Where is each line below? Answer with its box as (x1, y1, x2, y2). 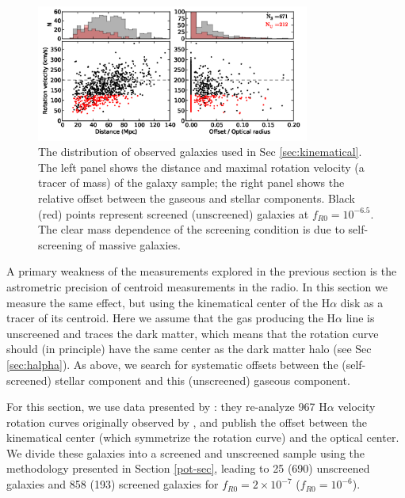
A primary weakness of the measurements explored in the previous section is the (6, 263, 397, 279)
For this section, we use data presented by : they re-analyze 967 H (6, 398, 327, 415)
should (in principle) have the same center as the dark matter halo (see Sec (6, 340, 372, 357)
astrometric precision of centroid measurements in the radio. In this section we (6, 278, 388, 295)
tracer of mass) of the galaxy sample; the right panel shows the (38, 174, 345, 191)
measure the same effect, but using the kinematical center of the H (6, 294, 330, 310)
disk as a (340, 294, 384, 310)
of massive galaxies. (86, 236, 181, 253)
